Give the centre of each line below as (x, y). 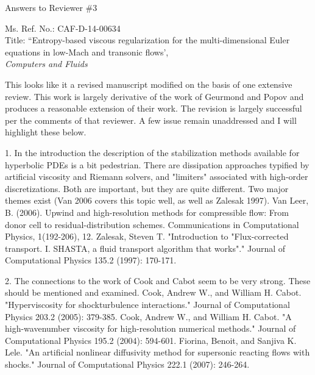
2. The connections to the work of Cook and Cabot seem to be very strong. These (158, 280)
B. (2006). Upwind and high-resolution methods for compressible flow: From (147, 212)
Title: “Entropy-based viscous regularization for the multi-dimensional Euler (147, 40)
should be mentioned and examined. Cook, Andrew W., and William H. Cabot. (153, 292)
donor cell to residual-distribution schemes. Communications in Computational (152, 224)
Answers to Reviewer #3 (51, 7)
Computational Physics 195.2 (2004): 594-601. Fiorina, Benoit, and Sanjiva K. (151, 340)
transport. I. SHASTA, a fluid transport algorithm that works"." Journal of (145, 248)
